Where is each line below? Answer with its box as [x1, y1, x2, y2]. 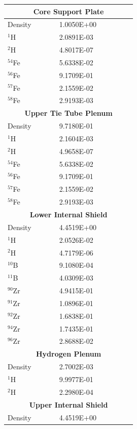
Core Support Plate [33, 6, 104, 16]
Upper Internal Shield [29, 399, 108, 410]
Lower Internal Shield [29, 209, 108, 219]
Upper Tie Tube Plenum [24, 108, 113, 118]
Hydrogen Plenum [36, 348, 101, 359]
